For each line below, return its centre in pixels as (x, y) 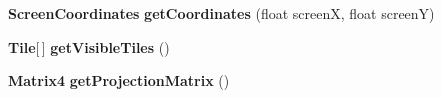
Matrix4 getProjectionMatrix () (119, 80)
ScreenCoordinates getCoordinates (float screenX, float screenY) (221, 13)
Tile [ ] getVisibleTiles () (89, 46)
